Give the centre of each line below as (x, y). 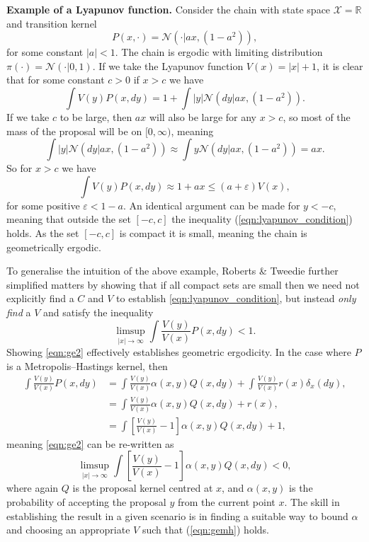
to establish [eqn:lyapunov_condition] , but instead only (236, 298)
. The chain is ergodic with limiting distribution (219, 52)
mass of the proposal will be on (74, 131)
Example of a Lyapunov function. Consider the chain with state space (169, 9)
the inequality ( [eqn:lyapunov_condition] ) (262, 219)
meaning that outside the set (69, 219)
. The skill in (312, 501)
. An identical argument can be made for (212, 205)
